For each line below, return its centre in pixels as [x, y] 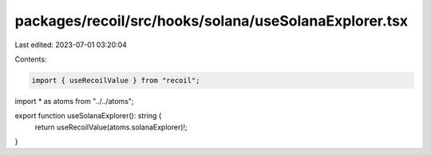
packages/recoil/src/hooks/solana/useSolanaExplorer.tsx [212, 21]
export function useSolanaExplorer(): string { [88, 116]
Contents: [31, 59]
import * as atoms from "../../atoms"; [75, 101]
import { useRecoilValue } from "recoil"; [116, 80]
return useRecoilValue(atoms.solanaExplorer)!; [111, 127]
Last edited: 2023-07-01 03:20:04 [71, 45]
